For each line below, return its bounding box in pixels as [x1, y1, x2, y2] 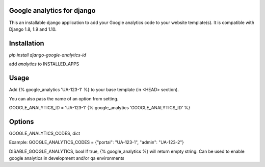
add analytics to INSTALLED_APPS [9, 61, 79, 67]
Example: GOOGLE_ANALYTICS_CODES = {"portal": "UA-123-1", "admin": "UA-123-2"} [9, 140, 184, 145]
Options [9, 118, 34, 126]
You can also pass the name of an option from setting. [9, 95, 119, 101]
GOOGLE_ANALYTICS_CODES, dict [9, 130, 80, 136]
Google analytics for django [9, 6, 96, 15]
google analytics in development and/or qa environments [9, 155, 125, 161]
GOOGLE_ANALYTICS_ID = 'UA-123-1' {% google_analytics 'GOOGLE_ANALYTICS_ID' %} [9, 104, 191, 110]
